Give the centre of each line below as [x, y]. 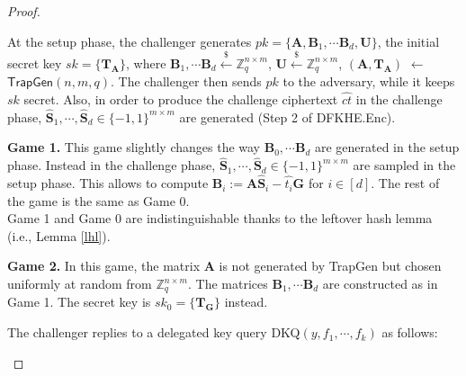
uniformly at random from [80, 284]
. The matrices [228, 284]
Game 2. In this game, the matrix [104, 266]
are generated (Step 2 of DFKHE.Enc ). [287, 116]
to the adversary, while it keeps [369, 81]
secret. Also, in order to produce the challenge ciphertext [181, 99]
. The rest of [405, 183]
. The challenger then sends [186, 81]
